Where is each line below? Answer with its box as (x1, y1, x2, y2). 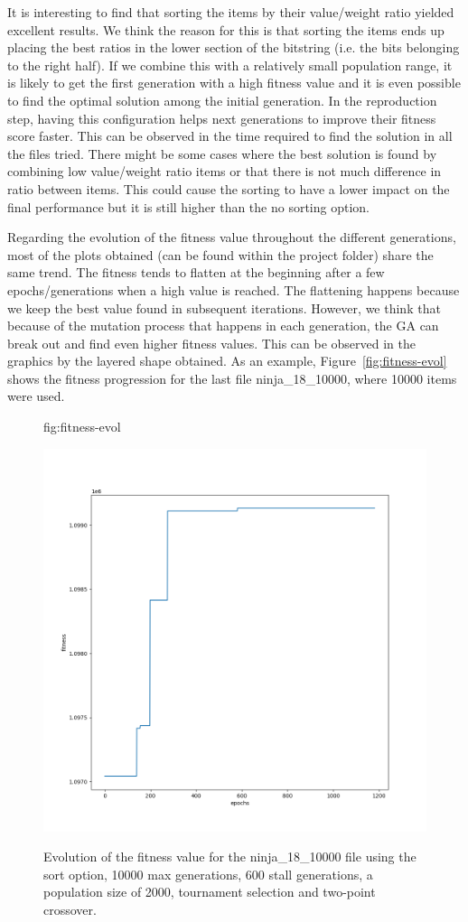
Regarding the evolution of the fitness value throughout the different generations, (7, 228, 456, 247)
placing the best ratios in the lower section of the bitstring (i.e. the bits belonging (7, 38, 460, 57)
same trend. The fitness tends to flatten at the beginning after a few (7, 263, 385, 282)
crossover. (43, 900, 97, 919)
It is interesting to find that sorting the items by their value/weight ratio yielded (7, 3, 454, 21)
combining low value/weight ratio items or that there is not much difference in (7, 162, 442, 181)
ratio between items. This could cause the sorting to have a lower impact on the (7, 179, 450, 198)
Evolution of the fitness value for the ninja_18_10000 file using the (43, 847, 417, 866)
